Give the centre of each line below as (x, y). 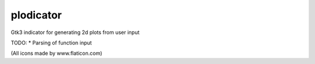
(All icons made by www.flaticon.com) (57, 53)
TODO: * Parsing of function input (51, 43)
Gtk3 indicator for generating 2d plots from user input (75, 32)
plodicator (36, 15)
